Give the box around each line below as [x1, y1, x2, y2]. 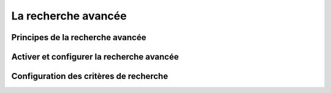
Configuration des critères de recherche [11, 71, 169, 81]
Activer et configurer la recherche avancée [11, 52, 179, 62]
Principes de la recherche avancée [11, 32, 146, 43]
